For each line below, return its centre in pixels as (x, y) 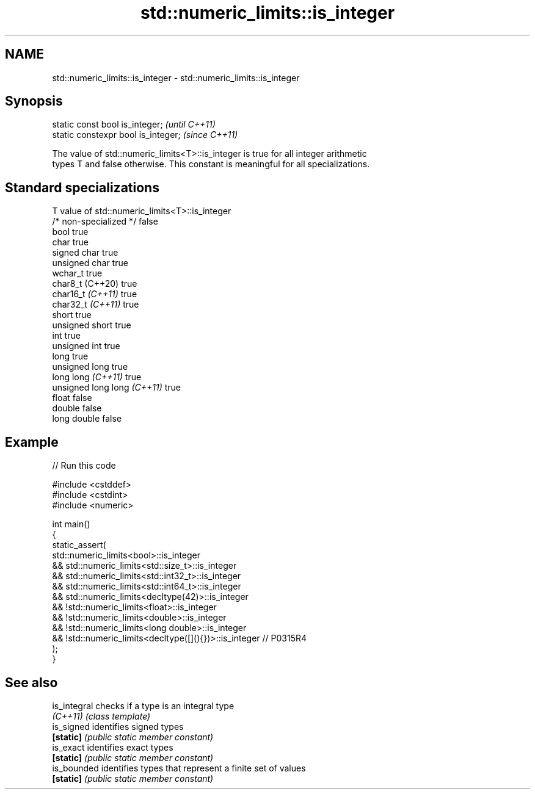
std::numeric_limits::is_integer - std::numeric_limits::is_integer (176, 78)
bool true (70, 232)
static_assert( (79, 545)
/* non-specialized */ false (105, 222)
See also (31, 682)
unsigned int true (86, 346)
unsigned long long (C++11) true (117, 388)
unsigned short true (92, 325)
